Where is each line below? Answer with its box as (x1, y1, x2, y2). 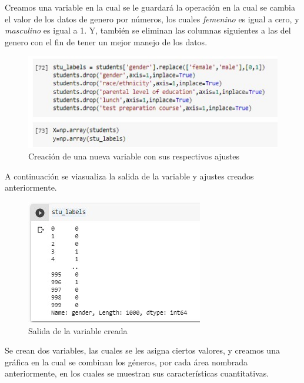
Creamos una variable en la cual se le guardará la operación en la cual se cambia (5, 1, 295, 13)
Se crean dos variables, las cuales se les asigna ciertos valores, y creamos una (5, 344, 280, 357)
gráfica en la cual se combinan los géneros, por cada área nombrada (5, 355, 248, 368)
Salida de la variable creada (28, 324, 128, 337)
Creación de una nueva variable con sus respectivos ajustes (28, 150, 240, 162)
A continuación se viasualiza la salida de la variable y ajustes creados (5, 169, 254, 182)
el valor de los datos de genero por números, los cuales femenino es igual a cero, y (5, 12, 299, 25)
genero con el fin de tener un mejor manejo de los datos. (5, 35, 208, 48)
